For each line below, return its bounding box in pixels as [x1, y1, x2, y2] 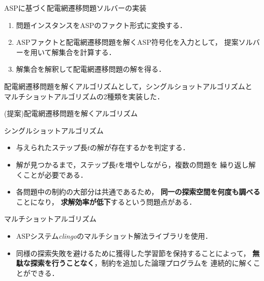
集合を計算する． [58, 46, 116, 57]
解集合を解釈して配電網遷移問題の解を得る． [16, 64, 166, 74]
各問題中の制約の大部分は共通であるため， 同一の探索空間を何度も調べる [16, 186, 260, 197]
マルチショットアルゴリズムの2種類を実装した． [4, 91, 164, 101]
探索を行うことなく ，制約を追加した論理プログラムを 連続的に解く [30, 258, 253, 268]
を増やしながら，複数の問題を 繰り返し [118, 159, 249, 170]
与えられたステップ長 [16, 142, 87, 153]
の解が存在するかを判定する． [90, 142, 190, 153]
